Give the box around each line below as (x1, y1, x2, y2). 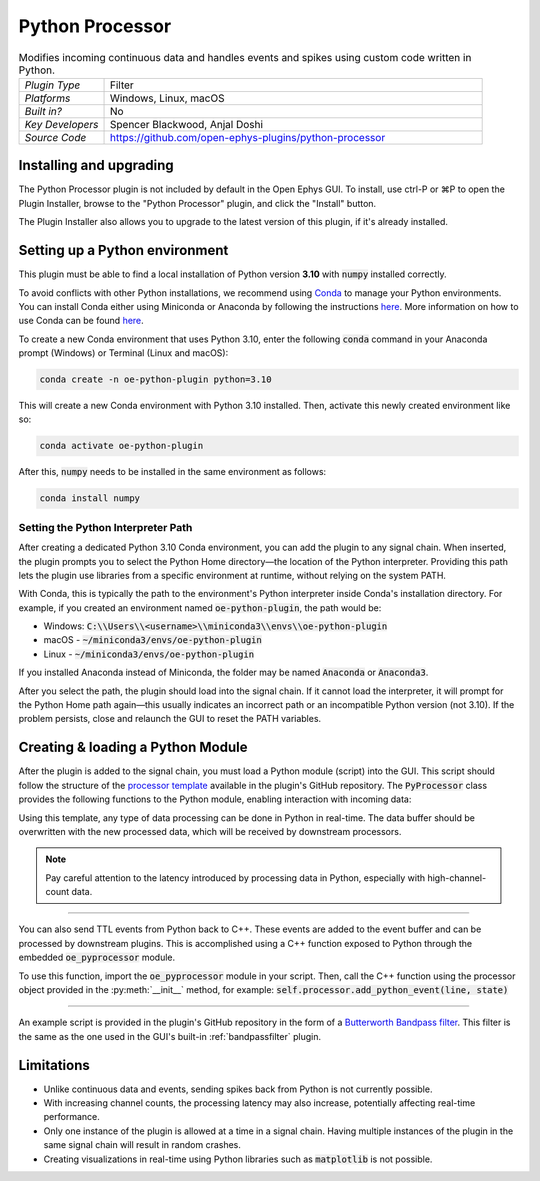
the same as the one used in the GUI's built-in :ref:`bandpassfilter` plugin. (18, 1030, 322, 1042)
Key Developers (24, 117, 99, 131)
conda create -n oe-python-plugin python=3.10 (39, 374, 272, 385)
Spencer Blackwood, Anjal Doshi (109, 117, 264, 131)
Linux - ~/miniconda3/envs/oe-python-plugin (43, 648, 255, 660)
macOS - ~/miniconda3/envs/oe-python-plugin (43, 634, 262, 646)
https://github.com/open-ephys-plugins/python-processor (109, 130, 386, 144)
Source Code (24, 130, 87, 144)
